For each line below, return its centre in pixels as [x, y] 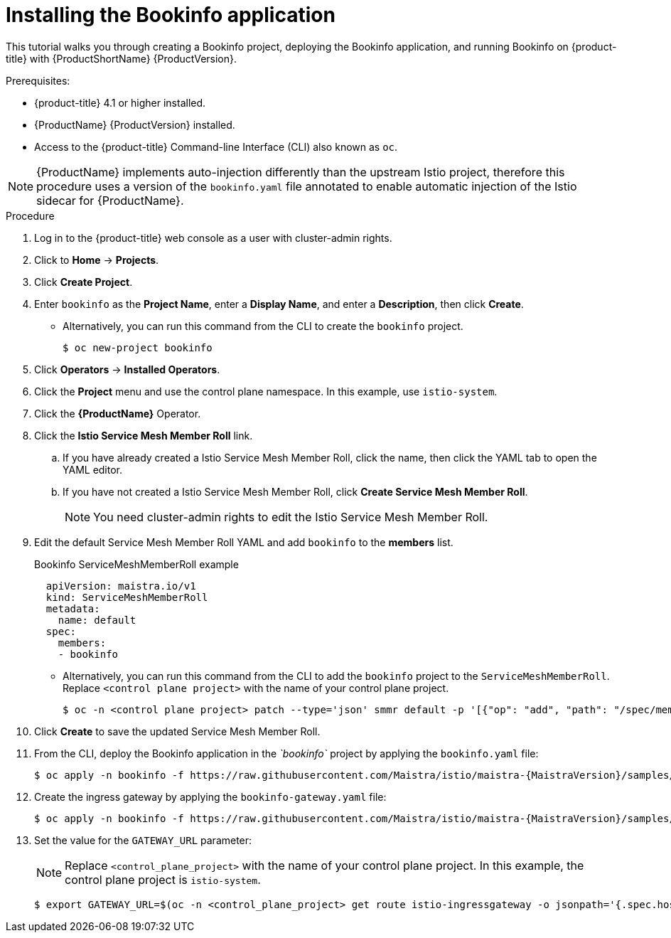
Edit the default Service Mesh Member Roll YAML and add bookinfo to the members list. [244, 542]
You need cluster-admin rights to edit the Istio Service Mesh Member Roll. [291, 517]
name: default [97, 620]
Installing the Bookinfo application [171, 15]
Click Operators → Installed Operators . [127, 369]
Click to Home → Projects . [97, 260]
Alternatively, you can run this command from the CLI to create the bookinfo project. [263, 326]
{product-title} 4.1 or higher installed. [120, 102]
